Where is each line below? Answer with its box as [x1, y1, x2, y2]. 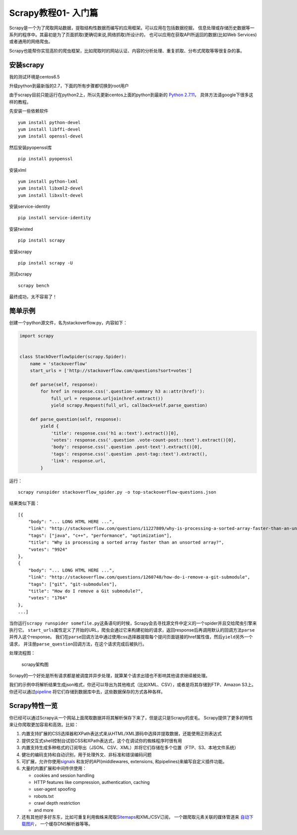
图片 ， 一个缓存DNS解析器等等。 [25, 821, 93, 827]
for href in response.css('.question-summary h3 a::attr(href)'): [40, 388, 205, 394]
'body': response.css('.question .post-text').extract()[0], [50, 444, 202, 450]
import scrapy [19, 333, 54, 339]
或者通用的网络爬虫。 [9, 39, 53, 45]
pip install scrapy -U [18, 260, 73, 266]
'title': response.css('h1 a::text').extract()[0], [50, 430, 179, 436]
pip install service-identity [18, 215, 92, 221]
